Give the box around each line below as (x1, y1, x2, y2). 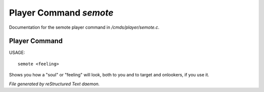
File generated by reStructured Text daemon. (9, 81, 100, 87)
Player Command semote (9, 7, 113, 18)
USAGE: (9, 50, 25, 55)
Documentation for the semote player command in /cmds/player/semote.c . (9, 24, 160, 30)
